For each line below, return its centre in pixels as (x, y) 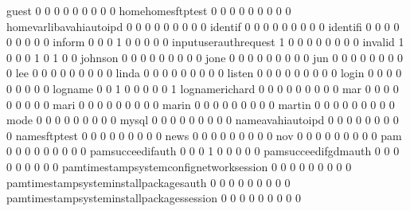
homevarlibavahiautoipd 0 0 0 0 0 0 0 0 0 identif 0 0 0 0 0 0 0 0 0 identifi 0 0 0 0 (203, 26)
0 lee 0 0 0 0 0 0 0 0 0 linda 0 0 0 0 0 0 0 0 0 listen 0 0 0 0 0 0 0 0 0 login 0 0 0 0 (204, 73)
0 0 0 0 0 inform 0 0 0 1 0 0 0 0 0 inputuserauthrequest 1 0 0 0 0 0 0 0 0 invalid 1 (205, 42)
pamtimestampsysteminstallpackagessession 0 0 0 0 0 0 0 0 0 (154, 198)
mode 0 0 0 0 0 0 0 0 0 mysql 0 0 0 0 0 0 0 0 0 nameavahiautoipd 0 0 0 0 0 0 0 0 (203, 120)
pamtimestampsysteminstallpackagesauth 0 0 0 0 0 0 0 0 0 (148, 182)
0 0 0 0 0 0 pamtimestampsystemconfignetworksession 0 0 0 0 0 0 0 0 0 (179, 166)
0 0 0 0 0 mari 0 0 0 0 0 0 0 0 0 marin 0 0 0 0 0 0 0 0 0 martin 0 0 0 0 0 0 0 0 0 (201, 104)
